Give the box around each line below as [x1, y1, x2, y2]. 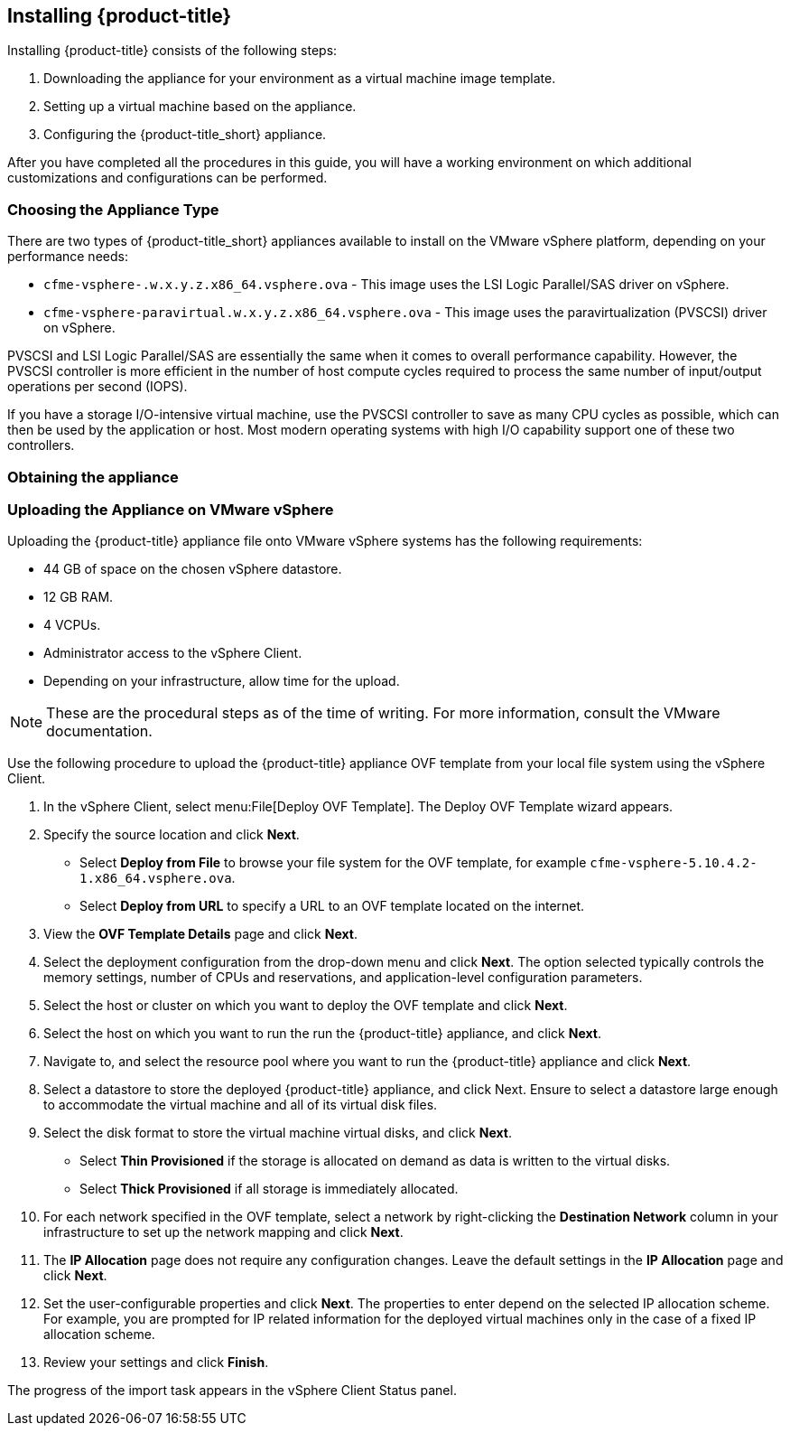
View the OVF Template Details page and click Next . [43, 926, 358, 942]
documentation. [46, 722, 153, 741]
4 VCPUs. [43, 617, 101, 633]
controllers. [7, 437, 75, 454]
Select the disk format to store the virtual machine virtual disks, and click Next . [43, 1125, 512, 1141]
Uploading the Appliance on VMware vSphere [7, 500, 334, 519]
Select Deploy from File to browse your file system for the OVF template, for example [79, 855, 587, 871]
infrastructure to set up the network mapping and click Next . [43, 1224, 404, 1241]
